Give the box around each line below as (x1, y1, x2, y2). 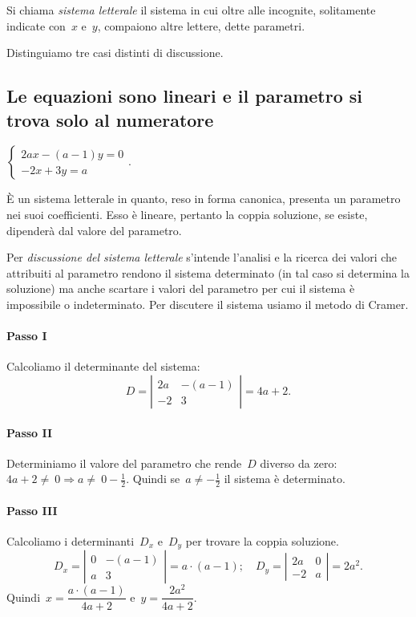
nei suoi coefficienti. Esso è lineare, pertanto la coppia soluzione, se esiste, (6, 205, 368, 222)
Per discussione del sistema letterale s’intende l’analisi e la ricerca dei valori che (6, 249, 398, 266)
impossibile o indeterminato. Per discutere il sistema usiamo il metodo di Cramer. (6, 295, 409, 312)
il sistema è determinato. (224, 470, 345, 487)
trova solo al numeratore (6, 107, 214, 132)
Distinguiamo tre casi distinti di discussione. (6, 44, 224, 61)
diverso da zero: (260, 454, 337, 471)
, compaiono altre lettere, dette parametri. (97, 17, 305, 34)
